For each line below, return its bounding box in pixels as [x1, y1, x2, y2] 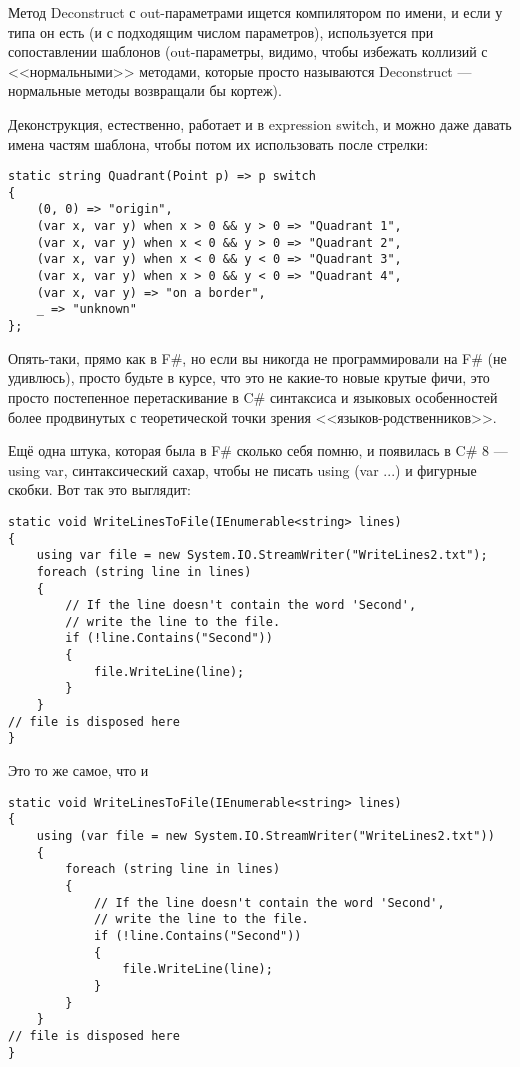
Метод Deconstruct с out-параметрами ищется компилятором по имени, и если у [8, 2, 503, 22]
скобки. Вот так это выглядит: [8, 479, 191, 500]
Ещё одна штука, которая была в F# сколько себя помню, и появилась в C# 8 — [8, 440, 508, 461]
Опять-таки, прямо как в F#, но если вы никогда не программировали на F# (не [8, 347, 507, 368]
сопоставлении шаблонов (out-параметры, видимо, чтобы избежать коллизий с [8, 41, 488, 62]
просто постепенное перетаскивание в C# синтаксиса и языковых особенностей [8, 386, 498, 407]
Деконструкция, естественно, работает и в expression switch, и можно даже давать [8, 113, 512, 134]
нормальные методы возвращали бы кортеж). [8, 80, 282, 101]
